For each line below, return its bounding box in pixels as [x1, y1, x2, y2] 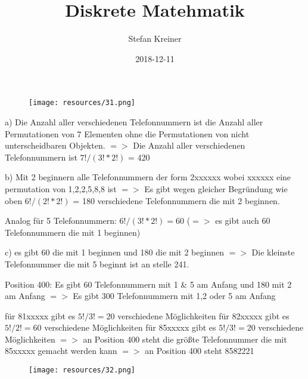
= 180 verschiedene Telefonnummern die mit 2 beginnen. [73, 194, 280, 207]
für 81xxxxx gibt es [5, 309, 76, 322]
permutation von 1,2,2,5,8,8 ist [5, 182, 117, 195]
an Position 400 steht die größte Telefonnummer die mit [83, 332, 287, 345]
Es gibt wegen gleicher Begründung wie [144, 182, 288, 195]
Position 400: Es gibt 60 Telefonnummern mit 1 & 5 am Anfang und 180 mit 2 [5, 278, 292, 290]
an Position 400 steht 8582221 [145, 344, 254, 357]
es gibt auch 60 [215, 214, 270, 227]
